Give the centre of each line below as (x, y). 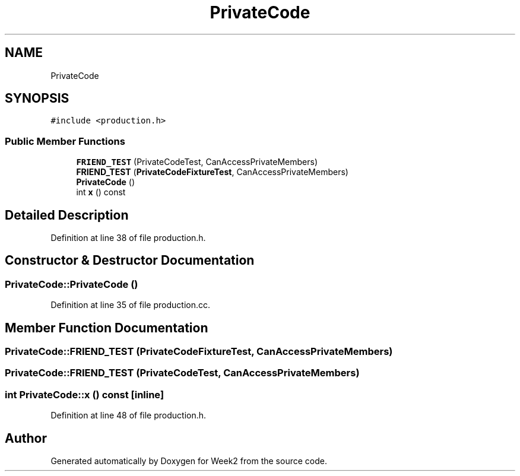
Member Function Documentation (107, 328)
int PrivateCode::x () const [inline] (85, 394)
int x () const (101, 192)
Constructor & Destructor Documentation (130, 261)
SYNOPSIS (37, 99)
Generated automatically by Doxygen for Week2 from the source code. (189, 461)
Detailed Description (67, 215)
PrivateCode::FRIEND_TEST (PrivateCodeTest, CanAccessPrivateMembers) (182, 373)
